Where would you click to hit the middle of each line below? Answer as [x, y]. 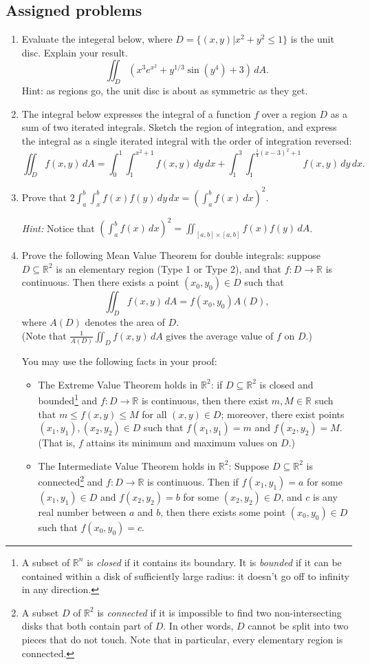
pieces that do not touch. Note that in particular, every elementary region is [182, 639]
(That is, [57, 443]
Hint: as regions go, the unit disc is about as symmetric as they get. [165, 91]
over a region [289, 113]
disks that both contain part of [87, 626]
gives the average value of [220, 335]
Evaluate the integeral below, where [97, 39]
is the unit [312, 39]
